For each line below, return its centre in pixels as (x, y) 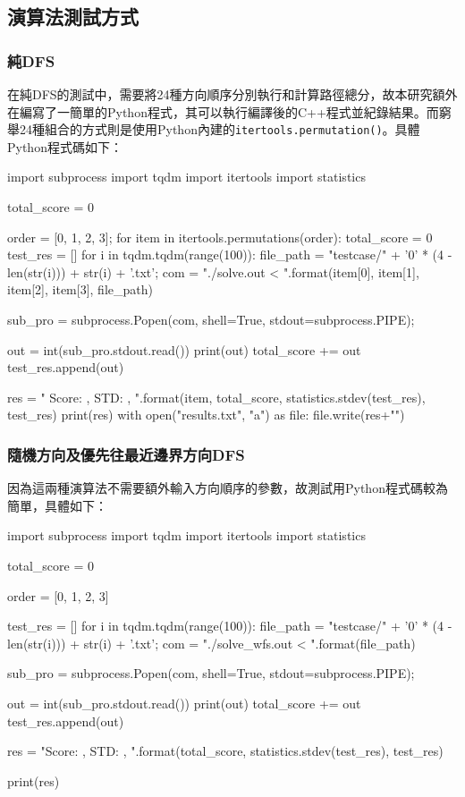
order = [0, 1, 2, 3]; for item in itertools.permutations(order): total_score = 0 (220, 237)
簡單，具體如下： (57, 505)
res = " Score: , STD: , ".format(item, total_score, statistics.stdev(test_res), (216, 397)
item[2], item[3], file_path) (80, 289)
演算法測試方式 (73, 17)
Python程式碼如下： (65, 146)
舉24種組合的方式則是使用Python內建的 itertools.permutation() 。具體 (214, 129)
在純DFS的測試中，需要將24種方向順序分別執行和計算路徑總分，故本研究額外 (232, 94)
